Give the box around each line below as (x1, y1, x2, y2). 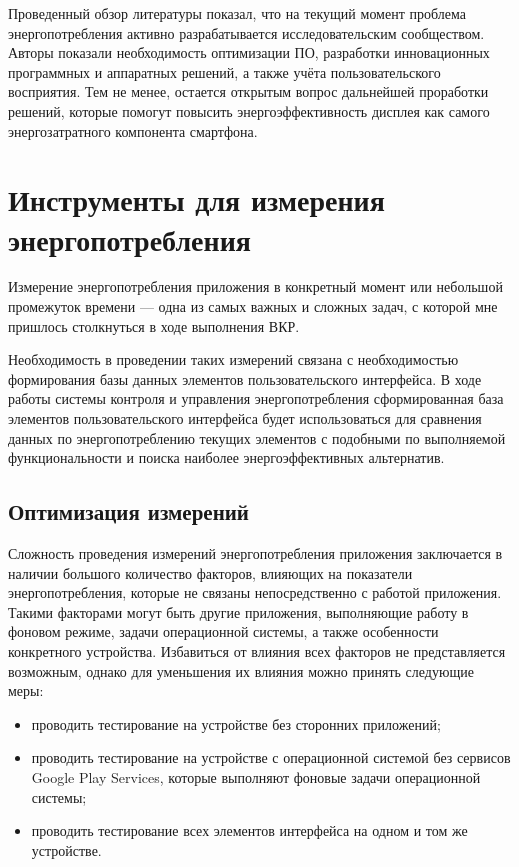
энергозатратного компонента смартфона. (8, 120, 258, 141)
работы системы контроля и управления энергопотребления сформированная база (8, 388, 504, 409)
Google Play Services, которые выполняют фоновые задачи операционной (31, 766, 481, 787)
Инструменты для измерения (8, 179, 385, 220)
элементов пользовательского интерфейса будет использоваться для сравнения (8, 408, 482, 429)
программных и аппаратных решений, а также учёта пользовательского (8, 61, 441, 82)
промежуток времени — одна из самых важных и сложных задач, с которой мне (8, 296, 498, 317)
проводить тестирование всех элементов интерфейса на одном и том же (31, 820, 468, 841)
